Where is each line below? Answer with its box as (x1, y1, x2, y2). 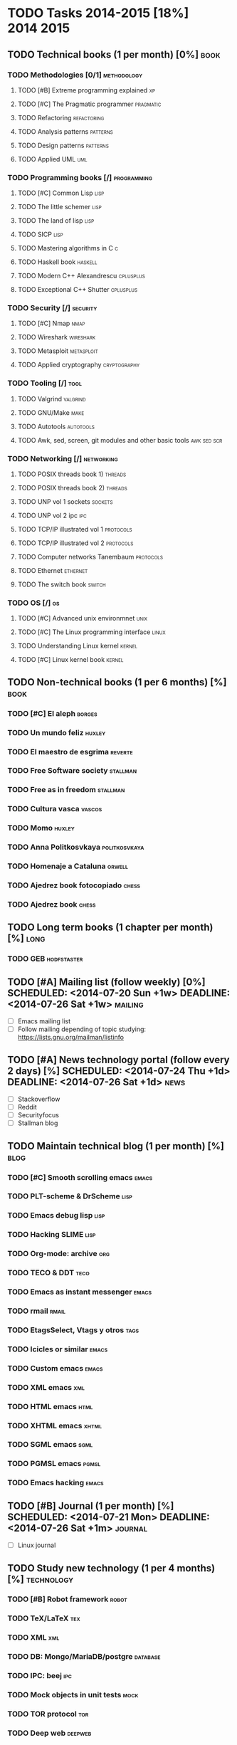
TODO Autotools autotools (17, 422, 95, 431)
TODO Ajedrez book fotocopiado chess (7, 880, 141, 890)
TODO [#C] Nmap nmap (17, 319, 85, 328)
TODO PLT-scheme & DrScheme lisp (7, 1191, 133, 1201)
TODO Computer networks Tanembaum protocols (17, 553, 164, 562)
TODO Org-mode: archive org (7, 1249, 110, 1259)
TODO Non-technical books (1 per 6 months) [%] (7, 676, 227, 688)
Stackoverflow (17, 1095, 60, 1103)
